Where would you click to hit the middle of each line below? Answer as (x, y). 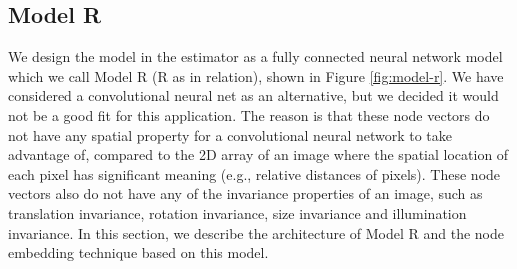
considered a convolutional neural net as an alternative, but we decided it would (253, 95)
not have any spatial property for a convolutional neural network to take (230, 134)
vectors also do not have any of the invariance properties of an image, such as (245, 193)
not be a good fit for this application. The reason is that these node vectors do (249, 114)
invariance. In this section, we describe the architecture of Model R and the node (256, 232)
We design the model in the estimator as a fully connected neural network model (255, 56)
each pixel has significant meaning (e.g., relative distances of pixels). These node (254, 173)
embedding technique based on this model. (138, 252)
